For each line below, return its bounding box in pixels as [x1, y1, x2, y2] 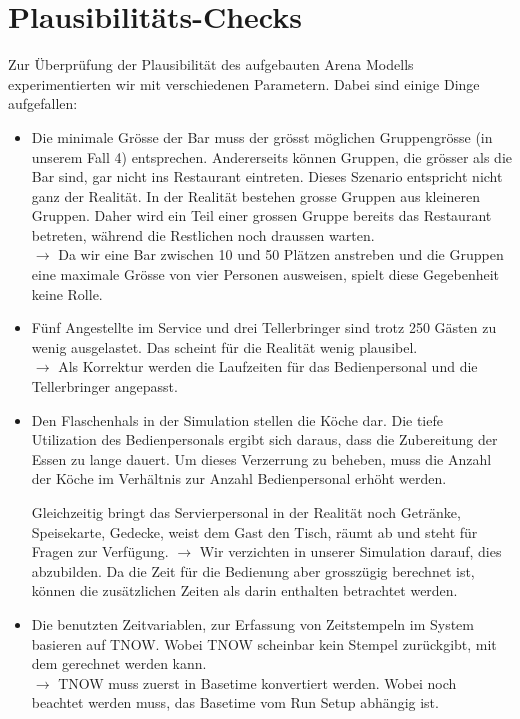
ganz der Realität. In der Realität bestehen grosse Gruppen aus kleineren [31, 185, 481, 206]
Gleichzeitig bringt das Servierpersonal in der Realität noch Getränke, [31, 502, 461, 522]
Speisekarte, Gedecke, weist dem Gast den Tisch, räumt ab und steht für [31, 521, 478, 542]
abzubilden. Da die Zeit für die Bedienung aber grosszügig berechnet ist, [31, 560, 475, 581]
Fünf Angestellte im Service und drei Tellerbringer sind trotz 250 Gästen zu [31, 317, 497, 338]
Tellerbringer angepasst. [31, 376, 178, 397]
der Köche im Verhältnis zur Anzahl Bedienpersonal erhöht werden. [31, 468, 447, 489]
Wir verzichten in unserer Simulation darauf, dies [199, 541, 502, 562]
